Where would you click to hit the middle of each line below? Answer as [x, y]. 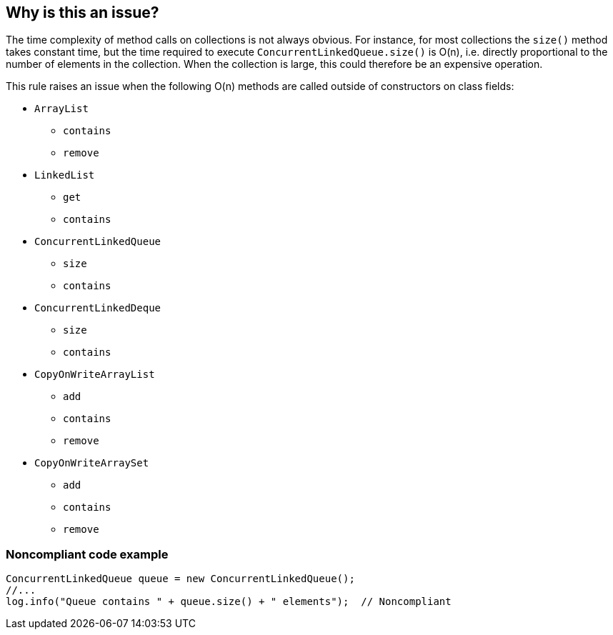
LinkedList [65, 175]
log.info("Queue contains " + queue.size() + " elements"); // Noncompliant [229, 602]
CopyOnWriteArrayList [95, 375]
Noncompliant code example [87, 554]
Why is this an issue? [83, 12]
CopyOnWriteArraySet [92, 463]
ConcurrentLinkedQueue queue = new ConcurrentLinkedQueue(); [180, 579]
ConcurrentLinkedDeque [98, 308]
